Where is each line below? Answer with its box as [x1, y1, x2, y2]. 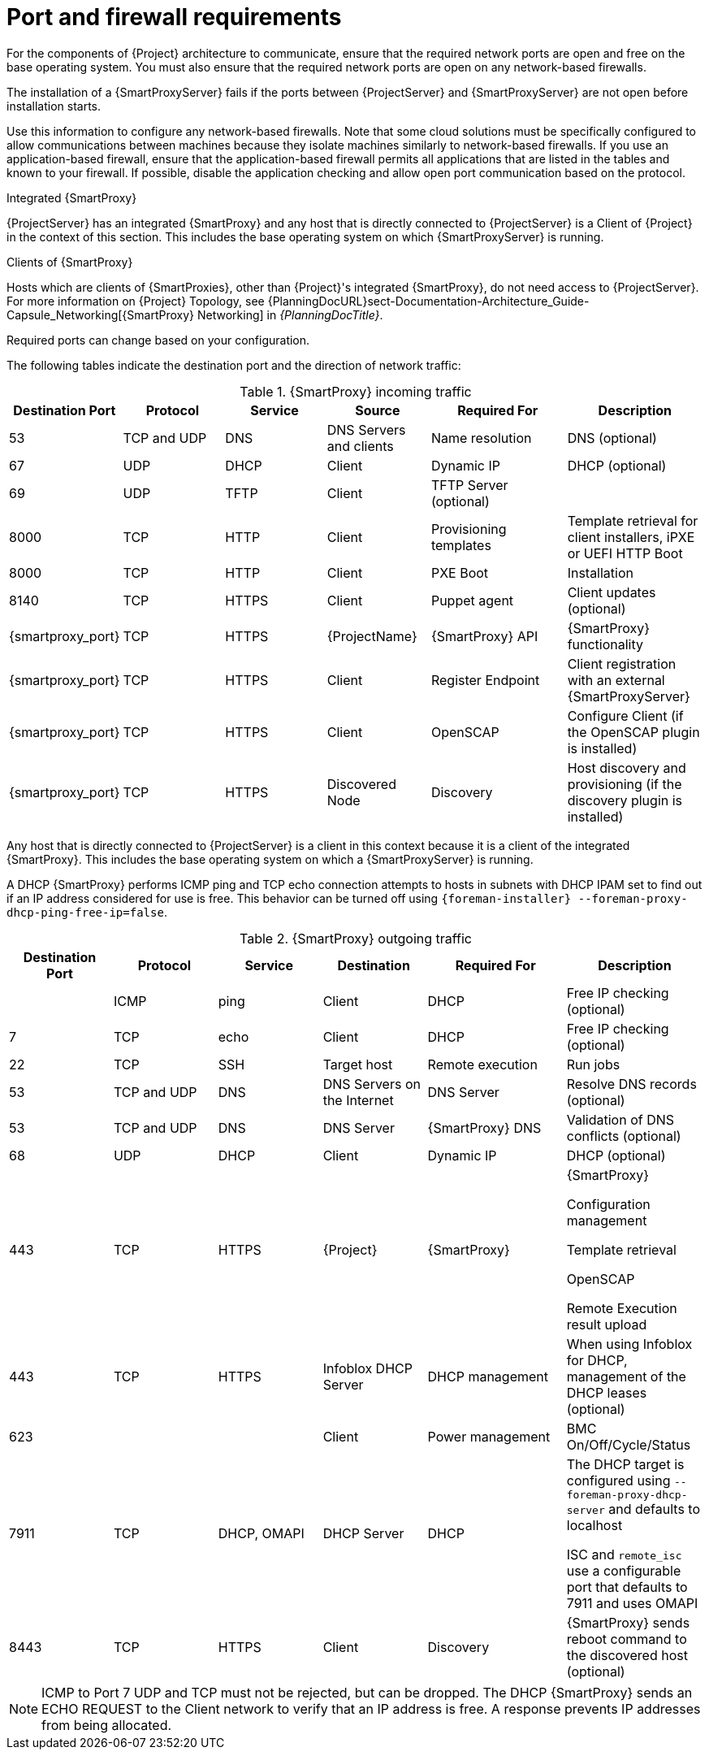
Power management [427, 1428, 551, 1445]
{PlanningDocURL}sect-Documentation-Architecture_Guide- [267, 293, 590, 308]
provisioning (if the [567, 775, 682, 792]
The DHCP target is [566, 1455, 685, 1472]
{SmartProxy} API [430, 627, 538, 644]
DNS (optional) [567, 429, 657, 446]
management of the [566, 1368, 686, 1385]
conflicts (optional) [566, 1127, 681, 1144]
